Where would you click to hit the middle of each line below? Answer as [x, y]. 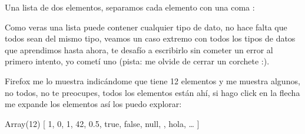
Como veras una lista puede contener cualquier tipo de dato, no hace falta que [146, 27]
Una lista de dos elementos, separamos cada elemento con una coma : [130, 7]
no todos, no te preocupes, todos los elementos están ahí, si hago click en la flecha [152, 92]
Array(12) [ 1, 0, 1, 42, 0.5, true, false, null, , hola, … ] [102, 123]
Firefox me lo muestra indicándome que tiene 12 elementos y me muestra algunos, [152, 80]
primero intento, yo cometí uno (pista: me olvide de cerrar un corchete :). [137, 61]
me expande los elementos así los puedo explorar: [93, 104]
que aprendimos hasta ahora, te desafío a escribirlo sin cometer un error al [139, 49]
